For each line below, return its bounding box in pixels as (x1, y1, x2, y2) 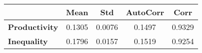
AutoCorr (126, 6, 165, 18)
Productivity (8, 21, 58, 32)
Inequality (8, 35, 48, 47)
